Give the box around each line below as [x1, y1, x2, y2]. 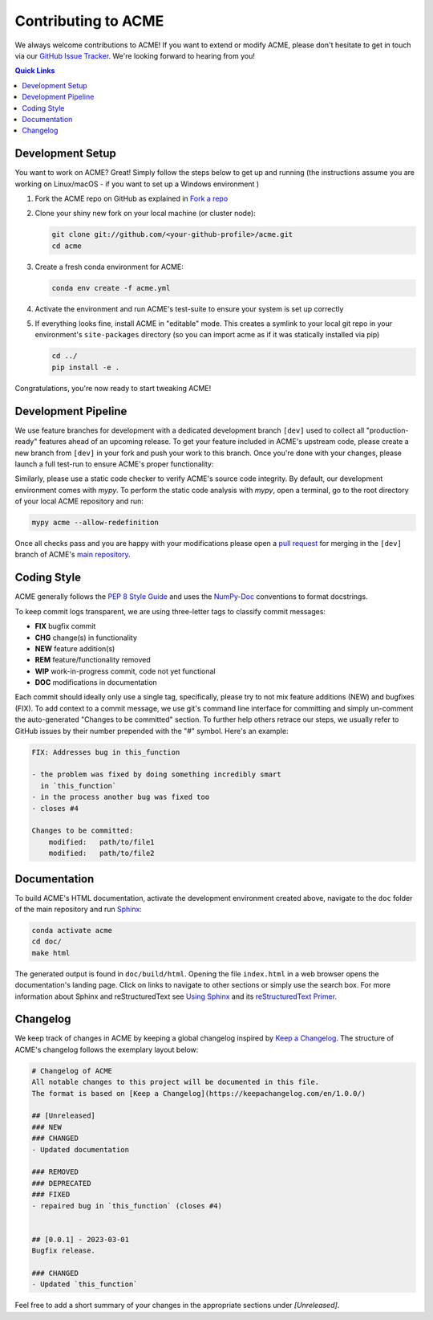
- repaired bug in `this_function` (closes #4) [31, 1201, 222, 1210]
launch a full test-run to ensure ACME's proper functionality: [14, 458, 214, 469]
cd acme [51, 241, 82, 251]
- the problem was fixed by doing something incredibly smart [31, 770, 281, 779]
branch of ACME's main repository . [14, 550, 132, 560]
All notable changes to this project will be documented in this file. [31, 1078, 320, 1087]
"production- [366, 426, 409, 435]
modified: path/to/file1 [48, 837, 156, 846]
